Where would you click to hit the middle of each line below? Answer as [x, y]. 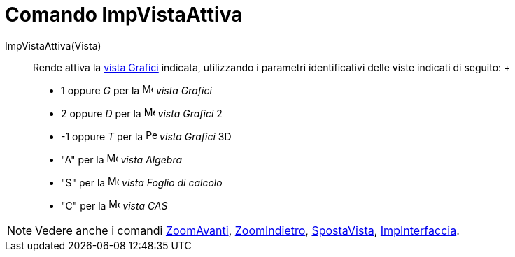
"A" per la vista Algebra [122, 159]
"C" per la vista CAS [114, 205]
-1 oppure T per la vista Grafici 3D [146, 136]
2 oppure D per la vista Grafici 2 [142, 113]
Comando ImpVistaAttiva [124, 15]
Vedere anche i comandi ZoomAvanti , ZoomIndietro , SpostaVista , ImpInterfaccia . [247, 230]
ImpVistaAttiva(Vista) [53, 45]
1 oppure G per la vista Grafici [136, 90]
